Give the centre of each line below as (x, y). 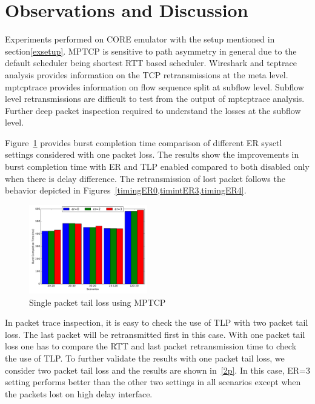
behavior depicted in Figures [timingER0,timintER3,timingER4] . (126, 190)
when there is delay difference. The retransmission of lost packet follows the (145, 178)
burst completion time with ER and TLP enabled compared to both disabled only (157, 167)
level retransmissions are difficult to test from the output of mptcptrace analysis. (155, 99)
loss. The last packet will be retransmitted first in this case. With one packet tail (155, 334)
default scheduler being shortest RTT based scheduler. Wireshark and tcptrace (151, 63)
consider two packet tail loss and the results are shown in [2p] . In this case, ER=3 (157, 370)
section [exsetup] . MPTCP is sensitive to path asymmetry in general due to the (151, 51)
